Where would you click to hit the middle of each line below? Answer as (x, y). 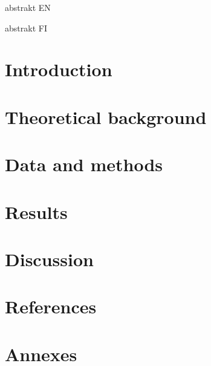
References (51, 306)
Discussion (49, 259)
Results (36, 211)
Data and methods (84, 164)
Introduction (59, 69)
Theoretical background (106, 116)
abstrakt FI (26, 28)
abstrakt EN (28, 7)
